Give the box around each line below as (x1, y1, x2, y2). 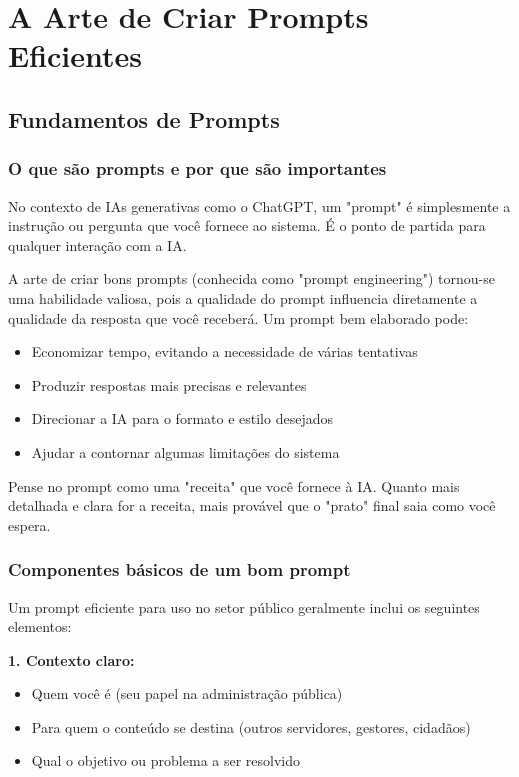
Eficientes (8, 35, 143, 76)
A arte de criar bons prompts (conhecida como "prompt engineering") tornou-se (8, 268, 495, 289)
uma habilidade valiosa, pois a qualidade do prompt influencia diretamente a (8, 287, 478, 308)
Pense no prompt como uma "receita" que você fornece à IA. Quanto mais (8, 475, 460, 496)
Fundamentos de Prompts (8, 103, 280, 134)
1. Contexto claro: (8, 649, 135, 670)
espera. (8, 514, 51, 535)
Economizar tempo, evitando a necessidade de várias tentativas (31, 341, 418, 362)
